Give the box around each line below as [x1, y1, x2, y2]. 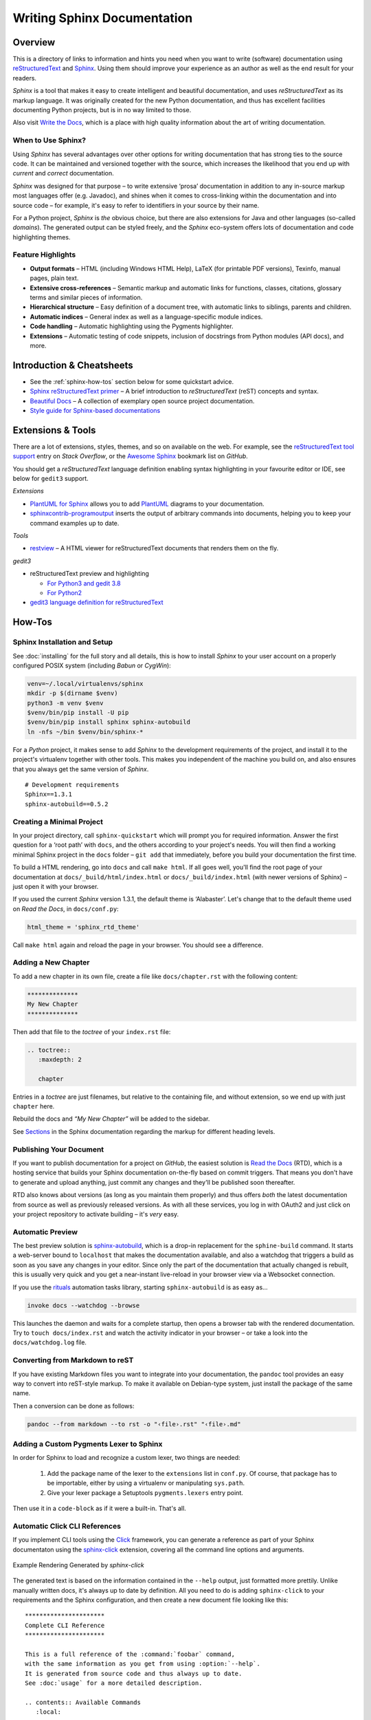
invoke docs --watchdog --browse [27, 1301, 140, 1309]
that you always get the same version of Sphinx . [12, 764, 149, 773]
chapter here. [12, 1102, 55, 1110]
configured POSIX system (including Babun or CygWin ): [12, 661, 171, 669]
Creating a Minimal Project [12, 817, 103, 826]
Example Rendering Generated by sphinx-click [12, 1560, 144, 1569]
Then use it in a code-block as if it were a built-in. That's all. [12, 1504, 187, 1512]
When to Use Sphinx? [12, 136, 86, 145]
